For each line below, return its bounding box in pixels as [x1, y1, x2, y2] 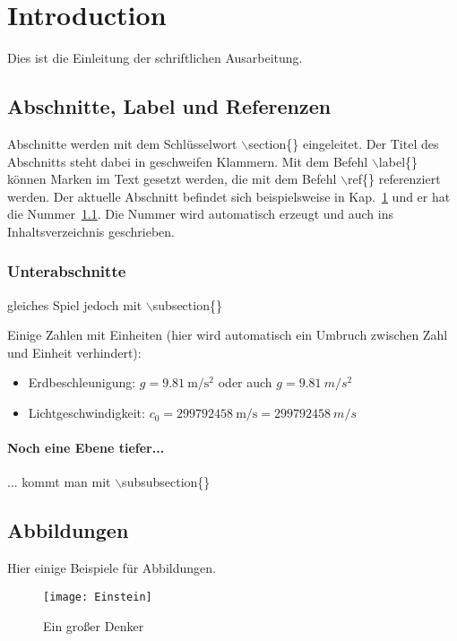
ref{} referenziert [348, 169, 441, 188]
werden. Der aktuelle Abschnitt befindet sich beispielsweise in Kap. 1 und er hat [7, 186, 451, 205]
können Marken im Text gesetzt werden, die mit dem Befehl [7, 169, 337, 188]
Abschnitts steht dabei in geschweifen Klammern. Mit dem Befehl [7, 152, 368, 170]
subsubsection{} [122, 472, 211, 491]
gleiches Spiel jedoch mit [7, 295, 142, 314]
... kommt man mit [7, 472, 111, 491]
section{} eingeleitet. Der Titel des [248, 134, 439, 152]
